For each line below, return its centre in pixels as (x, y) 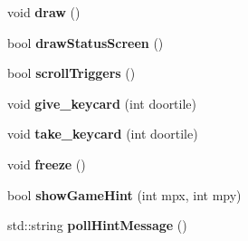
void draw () (44, 12)
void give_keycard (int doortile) (102, 103)
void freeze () (47, 164)
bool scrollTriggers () (72, 73)
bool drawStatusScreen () (86, 42)
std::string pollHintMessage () (97, 225)
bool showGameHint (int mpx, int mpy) (124, 194)
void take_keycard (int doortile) (103, 134)
